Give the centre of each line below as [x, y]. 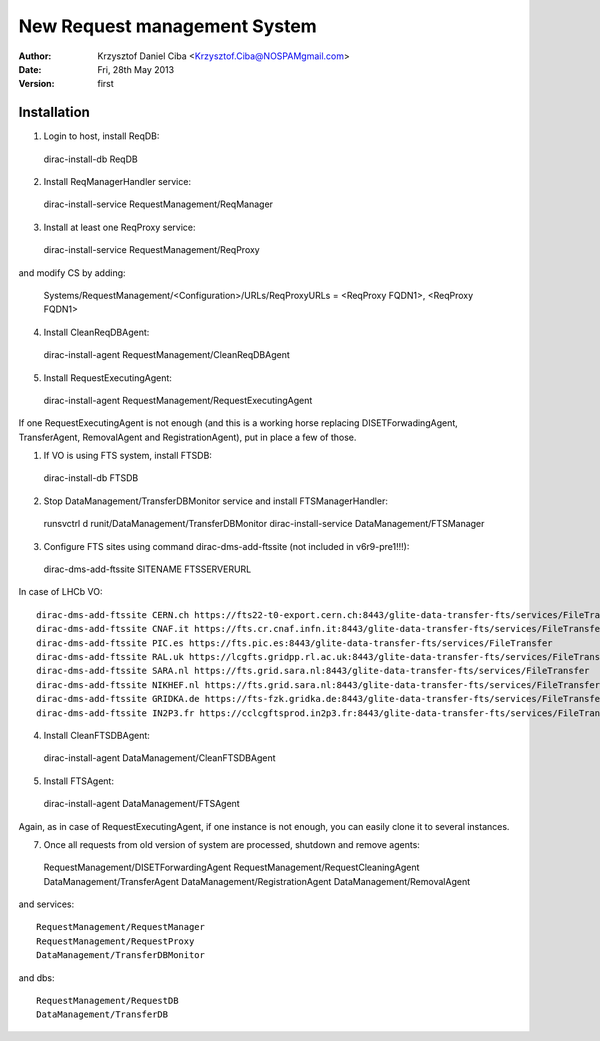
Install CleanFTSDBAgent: [96, 735]
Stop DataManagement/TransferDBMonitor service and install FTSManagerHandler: [216, 501]
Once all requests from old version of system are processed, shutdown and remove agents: [231, 844]
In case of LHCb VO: [60, 592]
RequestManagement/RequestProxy [115, 941]
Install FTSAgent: [79, 781]
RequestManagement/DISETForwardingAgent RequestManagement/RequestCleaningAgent [231, 867]
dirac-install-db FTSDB [91, 478]
